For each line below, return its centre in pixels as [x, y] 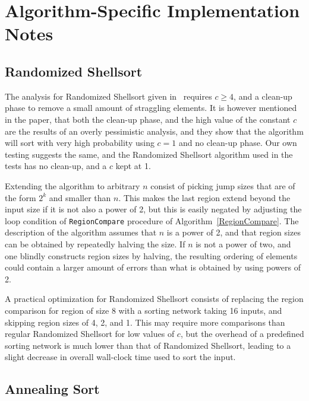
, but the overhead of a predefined [242, 334]
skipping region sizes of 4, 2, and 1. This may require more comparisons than [145, 322]
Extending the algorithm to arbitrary [72, 185]
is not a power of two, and [243, 244]
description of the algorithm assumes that [81, 232]
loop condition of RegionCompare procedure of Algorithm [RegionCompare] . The [152, 220]
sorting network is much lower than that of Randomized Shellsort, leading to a [148, 345]
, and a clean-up [263, 96]
